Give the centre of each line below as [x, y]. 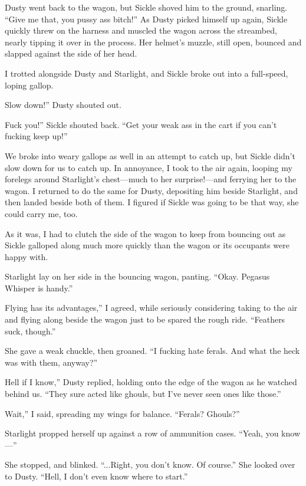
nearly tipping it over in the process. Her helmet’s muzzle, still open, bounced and [153, 42]
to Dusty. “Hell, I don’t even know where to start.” [96, 476]
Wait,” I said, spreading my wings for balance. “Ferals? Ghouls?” [122, 413]
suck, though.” [30, 331]
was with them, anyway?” [51, 362]
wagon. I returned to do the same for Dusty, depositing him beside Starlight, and [151, 190]
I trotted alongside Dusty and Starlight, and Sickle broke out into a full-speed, [147, 73]
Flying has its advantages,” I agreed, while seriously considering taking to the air [151, 308]
